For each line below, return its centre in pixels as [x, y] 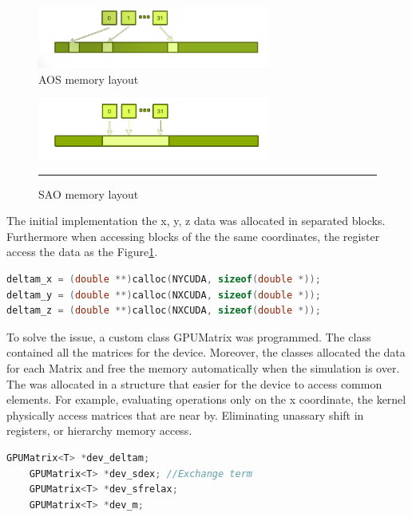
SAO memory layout [89, 193]
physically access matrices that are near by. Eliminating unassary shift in [185, 414]
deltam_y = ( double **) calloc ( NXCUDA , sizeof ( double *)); [164, 295]
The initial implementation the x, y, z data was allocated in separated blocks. [196, 221]
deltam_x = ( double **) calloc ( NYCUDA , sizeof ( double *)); [164, 280]
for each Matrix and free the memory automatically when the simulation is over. [203, 368]
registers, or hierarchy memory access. [99, 430]
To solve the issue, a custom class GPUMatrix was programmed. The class [189, 336]
